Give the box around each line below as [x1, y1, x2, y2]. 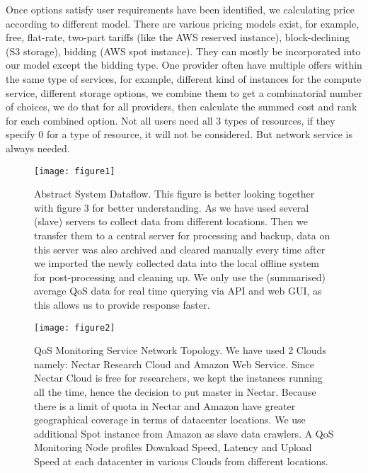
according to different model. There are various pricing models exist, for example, [6, 16, 360, 30]
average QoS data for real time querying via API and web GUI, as [34, 283, 322, 298]
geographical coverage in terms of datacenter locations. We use [34, 412, 306, 427]
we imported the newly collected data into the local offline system [34, 256, 320, 270]
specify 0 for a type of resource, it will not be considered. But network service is [6, 127, 352, 142]
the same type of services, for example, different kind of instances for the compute [6, 71, 362, 86]
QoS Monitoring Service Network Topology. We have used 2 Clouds [34, 343, 326, 358]
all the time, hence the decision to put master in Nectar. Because [34, 384, 316, 399]
